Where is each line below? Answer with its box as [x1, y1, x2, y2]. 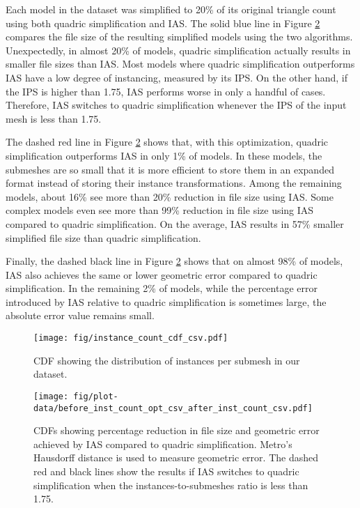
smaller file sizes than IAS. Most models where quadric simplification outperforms [6, 56, 355, 71]
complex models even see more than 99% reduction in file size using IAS [6, 203, 314, 217]
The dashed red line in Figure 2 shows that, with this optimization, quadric [6, 134, 329, 149]
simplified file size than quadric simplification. [6, 230, 201, 245]
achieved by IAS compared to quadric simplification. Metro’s [33, 436, 292, 451]
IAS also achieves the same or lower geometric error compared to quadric [6, 267, 318, 282]
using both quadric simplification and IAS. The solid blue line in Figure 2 [6, 15, 320, 30]
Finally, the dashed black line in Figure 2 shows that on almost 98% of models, [6, 254, 343, 268]
